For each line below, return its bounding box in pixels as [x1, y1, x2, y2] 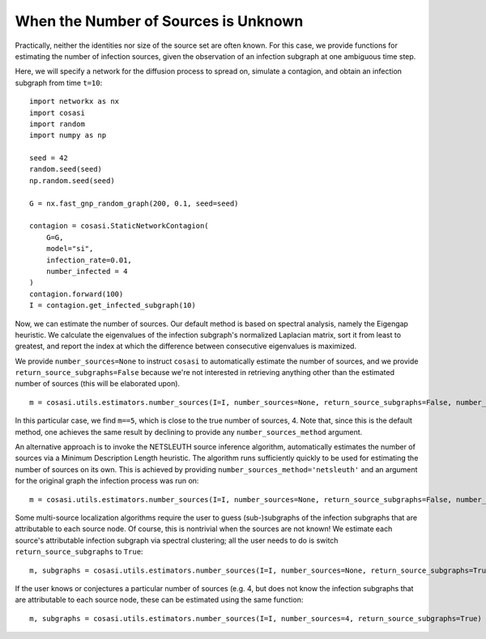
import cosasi [29, 108, 85, 117]
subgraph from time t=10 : [15, 78, 103, 87]
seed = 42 [29, 154, 68, 163]
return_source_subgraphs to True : [15, 547, 143, 556]
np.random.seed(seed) [29, 176, 115, 185]
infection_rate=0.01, [45, 255, 133, 265]
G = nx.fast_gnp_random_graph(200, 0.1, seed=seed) [29, 198, 239, 208]
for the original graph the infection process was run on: [15, 476, 199, 486]
